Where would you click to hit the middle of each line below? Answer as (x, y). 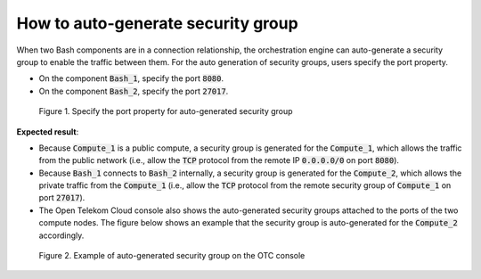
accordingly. (61, 235)
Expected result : (48, 131)
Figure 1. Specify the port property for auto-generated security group (166, 111)
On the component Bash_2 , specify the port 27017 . (134, 91)
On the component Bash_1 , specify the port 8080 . (131, 78)
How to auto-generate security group (157, 23)
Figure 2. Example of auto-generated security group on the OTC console (172, 256)
